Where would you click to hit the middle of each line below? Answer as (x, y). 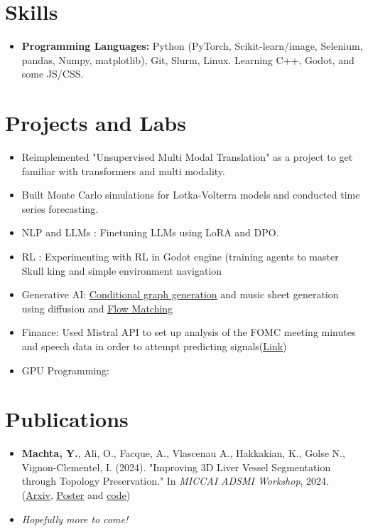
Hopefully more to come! (75, 519)
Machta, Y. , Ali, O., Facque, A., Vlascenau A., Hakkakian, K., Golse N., (183, 453)
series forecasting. (60, 208)
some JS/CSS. (53, 74)
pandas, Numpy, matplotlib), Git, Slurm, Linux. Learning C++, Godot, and (188, 59)
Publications (67, 419)
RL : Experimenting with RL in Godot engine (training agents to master (180, 256)
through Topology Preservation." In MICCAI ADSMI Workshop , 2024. (175, 481)
